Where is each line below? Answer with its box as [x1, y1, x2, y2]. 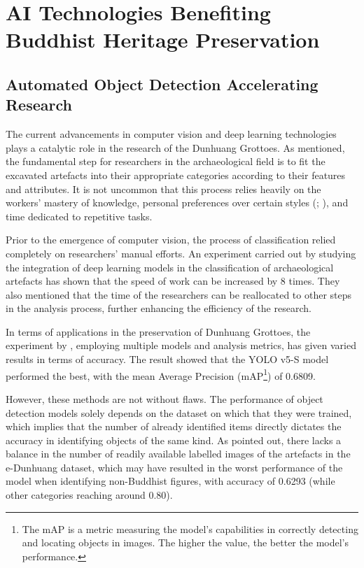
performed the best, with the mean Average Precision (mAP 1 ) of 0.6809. [6, 366, 316, 383]
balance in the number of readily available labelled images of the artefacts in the [6, 446, 351, 461]
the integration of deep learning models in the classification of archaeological [6, 260, 334, 274]
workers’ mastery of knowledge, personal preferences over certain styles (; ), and [6, 195, 349, 210]
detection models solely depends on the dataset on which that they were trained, [6, 405, 352, 420]
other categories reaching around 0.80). [6, 488, 173, 502]
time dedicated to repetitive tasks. [6, 208, 153, 223]
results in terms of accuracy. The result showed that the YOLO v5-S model [6, 352, 329, 367]
